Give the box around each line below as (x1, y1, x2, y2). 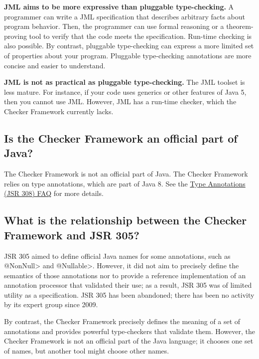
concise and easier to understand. (4, 60, 106, 70)
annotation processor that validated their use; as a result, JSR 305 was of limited (4, 280, 252, 290)
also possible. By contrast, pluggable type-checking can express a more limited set (4, 40, 254, 51)
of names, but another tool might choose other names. (4, 345, 169, 356)
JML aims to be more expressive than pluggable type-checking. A (4, 1, 234, 11)
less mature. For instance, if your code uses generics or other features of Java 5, (4, 86, 247, 97)
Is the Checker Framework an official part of (4, 130, 238, 146)
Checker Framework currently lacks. (4, 106, 114, 116)
